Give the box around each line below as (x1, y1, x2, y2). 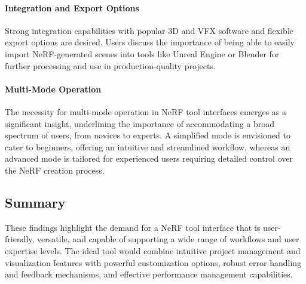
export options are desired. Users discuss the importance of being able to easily (5, 36, 295, 48)
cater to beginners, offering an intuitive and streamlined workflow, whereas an (5, 140, 290, 153)
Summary (5, 193, 66, 211)
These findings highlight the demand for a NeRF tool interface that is (5, 221, 261, 233)
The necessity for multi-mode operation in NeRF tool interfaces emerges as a (5, 105, 287, 118)
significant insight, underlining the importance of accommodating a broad (5, 117, 275, 129)
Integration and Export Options (5, 1, 139, 14)
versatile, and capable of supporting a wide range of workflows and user (37, 233, 299, 245)
